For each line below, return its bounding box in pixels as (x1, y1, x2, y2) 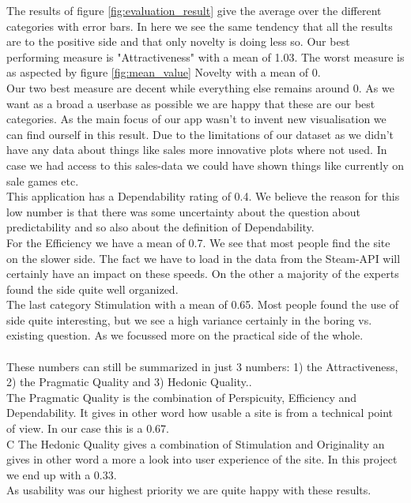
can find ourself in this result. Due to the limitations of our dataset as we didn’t (6, 126, 394, 142)
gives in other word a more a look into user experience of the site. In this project (6, 451, 398, 467)
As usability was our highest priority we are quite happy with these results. (6, 482, 371, 498)
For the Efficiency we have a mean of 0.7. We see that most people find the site (6, 234, 390, 250)
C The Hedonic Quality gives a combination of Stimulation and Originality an (6, 435, 385, 452)
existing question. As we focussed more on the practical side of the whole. (6, 327, 364, 343)
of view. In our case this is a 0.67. (6, 420, 169, 437)
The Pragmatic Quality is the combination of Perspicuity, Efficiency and (6, 389, 357, 405)
